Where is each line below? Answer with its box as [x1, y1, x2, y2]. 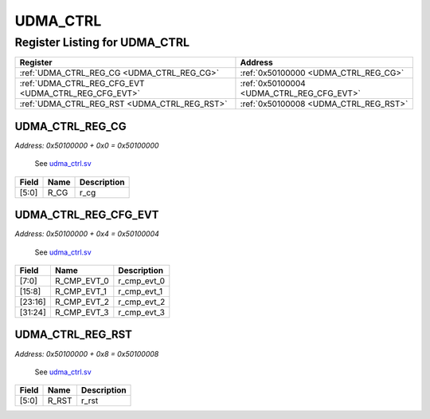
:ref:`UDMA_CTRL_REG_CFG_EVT [19, 78, 145, 89]
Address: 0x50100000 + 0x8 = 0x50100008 [14, 349, 159, 358]
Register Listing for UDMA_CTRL [14, 35, 190, 49]
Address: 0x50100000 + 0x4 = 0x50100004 [14, 229, 159, 239]
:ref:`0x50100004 [240, 78, 306, 89]
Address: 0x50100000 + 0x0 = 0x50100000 [14, 140, 159, 150]
